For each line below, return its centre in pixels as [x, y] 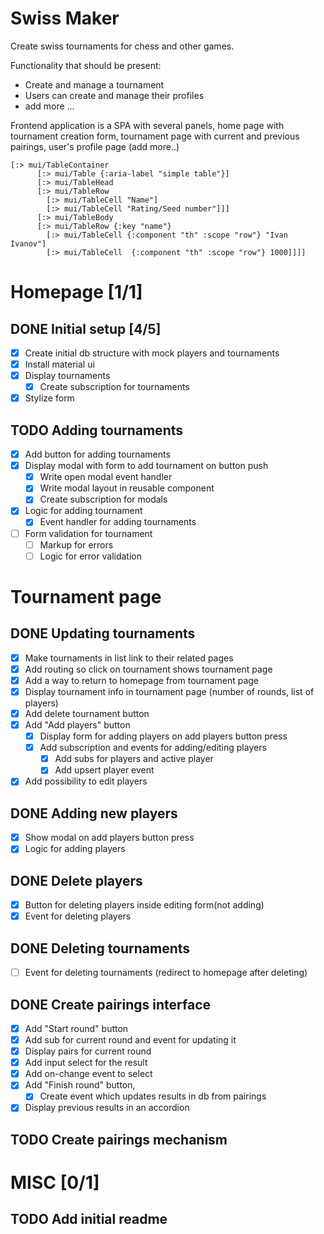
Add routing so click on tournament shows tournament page [148, 669]
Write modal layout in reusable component [127, 488]
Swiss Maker [65, 18]
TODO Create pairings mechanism [119, 1139]
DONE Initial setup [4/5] [86, 328]
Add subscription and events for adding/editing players [153, 748]
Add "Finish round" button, [80, 1085]
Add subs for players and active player [134, 759]
